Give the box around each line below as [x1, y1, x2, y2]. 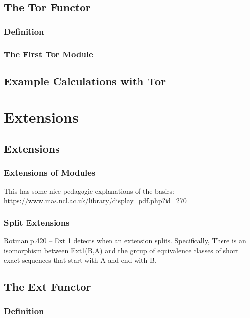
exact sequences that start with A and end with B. [4, 255, 157, 265]
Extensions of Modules [4, 166, 96, 179]
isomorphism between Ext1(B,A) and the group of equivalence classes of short [4, 245, 239, 255]
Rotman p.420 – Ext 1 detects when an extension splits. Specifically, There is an [4, 236, 246, 246]
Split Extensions [4, 216, 70, 228]
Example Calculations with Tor [4, 73, 166, 88]
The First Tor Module [4, 48, 93, 60]
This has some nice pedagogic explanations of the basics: [4, 185, 174, 196]
